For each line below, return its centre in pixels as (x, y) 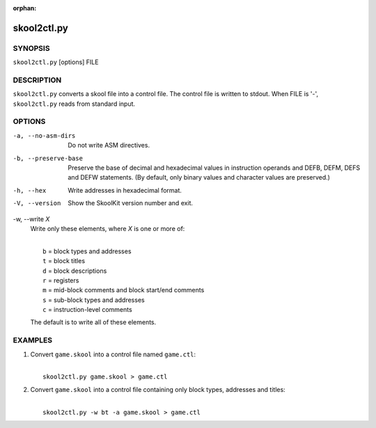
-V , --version (37, 203)
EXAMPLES (32, 340)
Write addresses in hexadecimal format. (125, 190)
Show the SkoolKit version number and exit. (131, 203)
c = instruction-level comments (87, 310)
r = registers (61, 280)
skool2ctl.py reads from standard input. (74, 104)
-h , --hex (30, 190)
